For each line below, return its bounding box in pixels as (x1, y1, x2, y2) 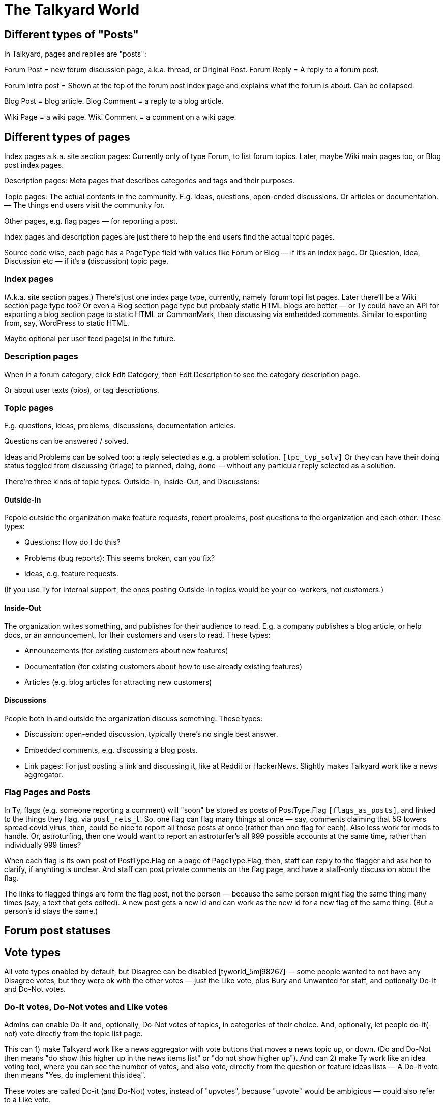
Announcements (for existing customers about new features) (24, 646, 228, 655)
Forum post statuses (4, 924, 111, 937)
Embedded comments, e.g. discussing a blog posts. (24, 745, 198, 754)
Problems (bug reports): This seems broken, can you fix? (24, 553, 215, 563)
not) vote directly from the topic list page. (4, 1029, 143, 1038)
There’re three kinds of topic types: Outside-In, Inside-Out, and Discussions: (4, 477, 260, 486)
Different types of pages (4, 130, 130, 143)
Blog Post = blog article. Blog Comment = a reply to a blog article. (4, 97, 224, 106)
